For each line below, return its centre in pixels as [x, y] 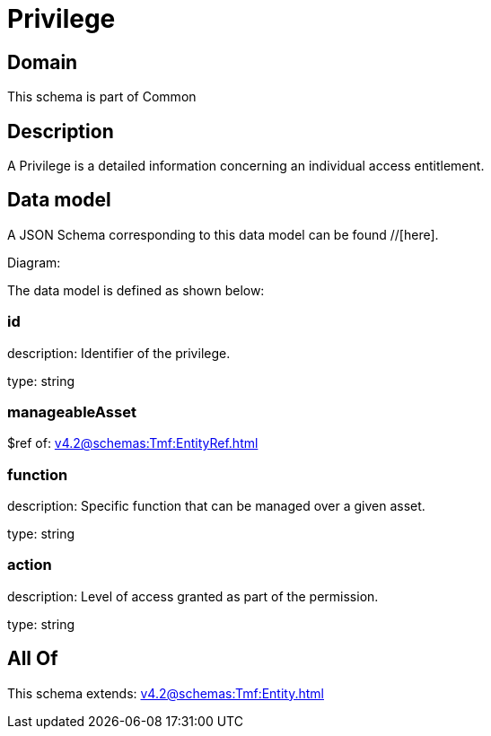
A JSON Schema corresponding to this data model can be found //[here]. [223, 234]
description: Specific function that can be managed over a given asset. [216, 506]
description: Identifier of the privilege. [119, 353]
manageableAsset [72, 412]
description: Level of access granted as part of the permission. [193, 596]
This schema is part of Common [102, 97]
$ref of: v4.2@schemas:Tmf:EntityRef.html [133, 443]
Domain [43, 62]
